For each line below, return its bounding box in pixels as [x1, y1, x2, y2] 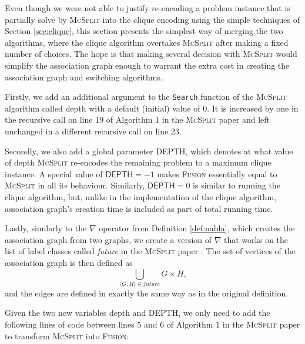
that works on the [224, 233, 289, 245]
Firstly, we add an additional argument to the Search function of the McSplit [5, 90, 287, 103]
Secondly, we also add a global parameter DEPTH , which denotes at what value [5, 144, 293, 157]
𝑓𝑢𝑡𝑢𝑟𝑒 [143, 281, 160, 287]
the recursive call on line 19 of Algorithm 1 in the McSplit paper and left [5, 113, 270, 126]
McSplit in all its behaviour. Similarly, [5, 179, 145, 191]
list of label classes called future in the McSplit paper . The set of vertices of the [5, 245, 296, 257]
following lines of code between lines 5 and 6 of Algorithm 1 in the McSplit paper [5, 318, 300, 330]
